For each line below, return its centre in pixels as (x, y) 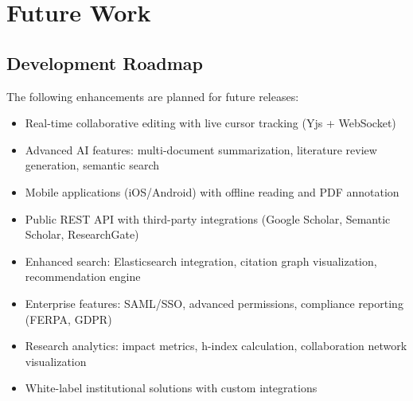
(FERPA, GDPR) (68, 319)
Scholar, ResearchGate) (82, 234)
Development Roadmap (105, 62)
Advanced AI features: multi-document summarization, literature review (201, 149)
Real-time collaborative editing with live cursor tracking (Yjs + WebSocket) (210, 123)
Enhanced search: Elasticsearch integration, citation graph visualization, (201, 261)
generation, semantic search (92, 165)
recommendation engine (83, 276)
